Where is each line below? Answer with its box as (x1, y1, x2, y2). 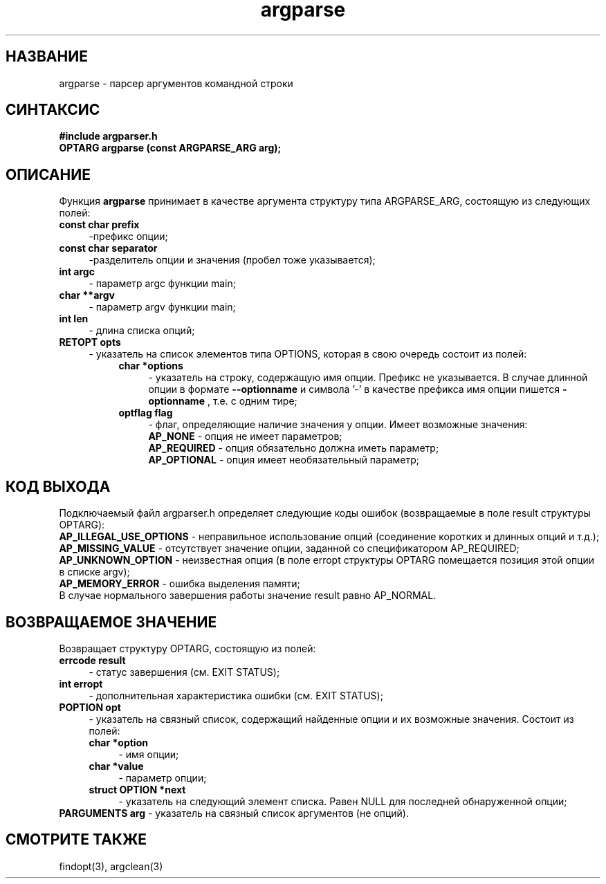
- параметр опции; (118, 771, 207, 784)
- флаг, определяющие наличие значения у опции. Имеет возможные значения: (148, 418, 528, 431)
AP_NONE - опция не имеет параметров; (148, 430, 342, 443)
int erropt (59, 677, 103, 690)
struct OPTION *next (89, 783, 186, 795)
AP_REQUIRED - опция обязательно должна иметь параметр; (148, 442, 439, 454)
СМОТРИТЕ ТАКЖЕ (6, 831, 147, 849)
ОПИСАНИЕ (6, 165, 91, 183)
